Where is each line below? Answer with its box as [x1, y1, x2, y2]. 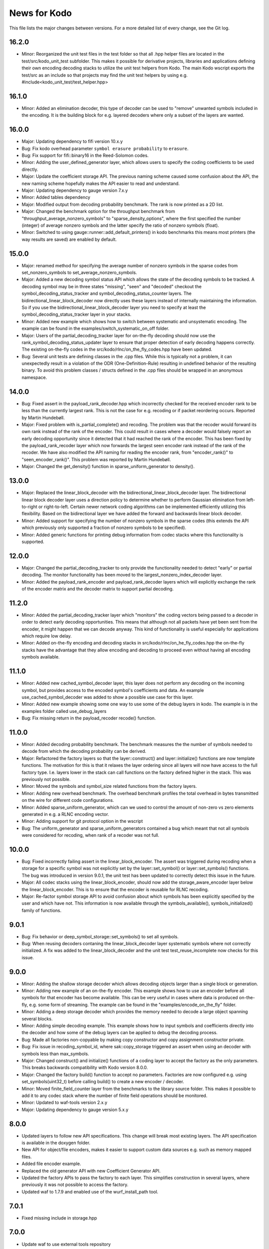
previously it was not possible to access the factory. [21, 1182, 129, 1188]
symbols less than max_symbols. [21, 1051, 89, 1057]
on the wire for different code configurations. [21, 797, 114, 803]
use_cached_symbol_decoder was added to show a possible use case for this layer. [21, 694, 194, 700]
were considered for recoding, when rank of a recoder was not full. [21, 832, 159, 838]
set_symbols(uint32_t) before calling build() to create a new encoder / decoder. [21, 1079, 184, 1085]
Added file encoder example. [21, 1161, 82, 1167]
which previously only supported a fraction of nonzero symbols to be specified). [21, 525, 186, 531]
